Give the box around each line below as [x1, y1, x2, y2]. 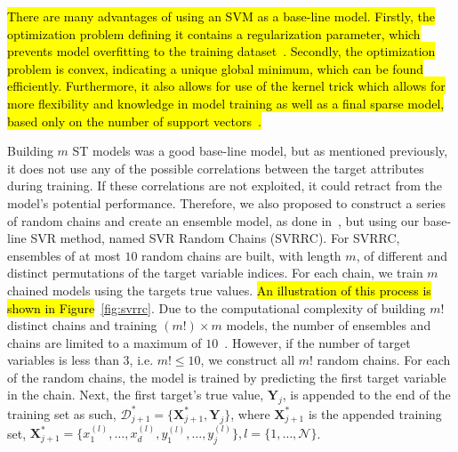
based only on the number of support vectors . [7, 111, 261, 130]
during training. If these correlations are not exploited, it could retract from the [7, 176, 442, 195]
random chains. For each [317, 351, 451, 369]
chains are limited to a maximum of [7, 333, 202, 351]
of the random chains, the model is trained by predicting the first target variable [7, 367, 446, 386]
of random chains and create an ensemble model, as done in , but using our [7, 211, 420, 230]
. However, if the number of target [224, 333, 411, 351]
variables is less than [7, 351, 119, 369]
